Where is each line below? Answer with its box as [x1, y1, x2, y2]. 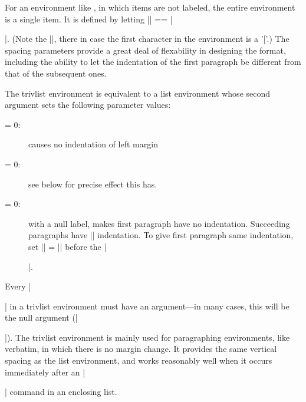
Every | [5, 280, 31, 292]
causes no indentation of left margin [28, 138, 158, 150]
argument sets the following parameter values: [5, 98, 171, 111]
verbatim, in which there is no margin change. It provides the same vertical [5, 342, 277, 355]
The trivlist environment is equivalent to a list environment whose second [5, 87, 271, 99]
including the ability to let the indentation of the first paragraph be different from [5, 55, 301, 68]
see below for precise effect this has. [28, 177, 157, 190]
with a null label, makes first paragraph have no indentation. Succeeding [28, 217, 290, 229]
